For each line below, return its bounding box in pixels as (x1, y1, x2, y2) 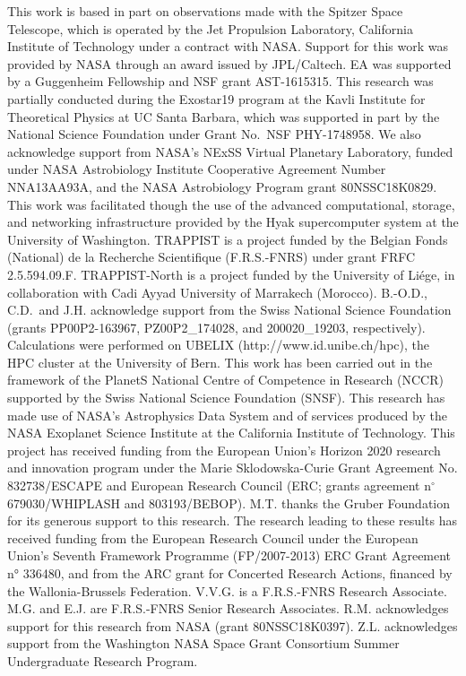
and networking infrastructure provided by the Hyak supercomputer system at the (7, 212, 459, 231)
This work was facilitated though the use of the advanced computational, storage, (7, 195, 455, 213)
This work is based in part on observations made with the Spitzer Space (7, 2, 403, 20)
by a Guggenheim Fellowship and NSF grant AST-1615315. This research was (7, 72, 434, 91)
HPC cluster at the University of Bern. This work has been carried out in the (7, 352, 433, 371)
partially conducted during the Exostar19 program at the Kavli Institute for (7, 89, 426, 108)
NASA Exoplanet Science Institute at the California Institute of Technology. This (7, 423, 455, 442)
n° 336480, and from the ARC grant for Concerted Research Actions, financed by (7, 564, 453, 582)
